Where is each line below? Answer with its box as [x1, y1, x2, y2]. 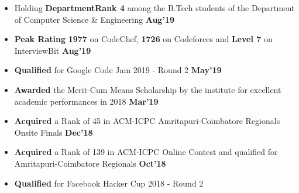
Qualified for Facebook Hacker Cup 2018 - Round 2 [14, 177, 204, 189]
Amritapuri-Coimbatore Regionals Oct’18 [14, 157, 166, 169]
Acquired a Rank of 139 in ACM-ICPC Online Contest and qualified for [14, 146, 278, 158]
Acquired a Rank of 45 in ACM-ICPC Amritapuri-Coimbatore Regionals [14, 115, 280, 127]
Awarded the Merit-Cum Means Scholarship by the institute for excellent [14, 83, 281, 95]
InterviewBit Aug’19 [14, 44, 91, 56]
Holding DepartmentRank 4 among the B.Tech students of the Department [14, 2, 295, 13]
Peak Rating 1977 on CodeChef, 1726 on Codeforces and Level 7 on [14, 33, 273, 45]
